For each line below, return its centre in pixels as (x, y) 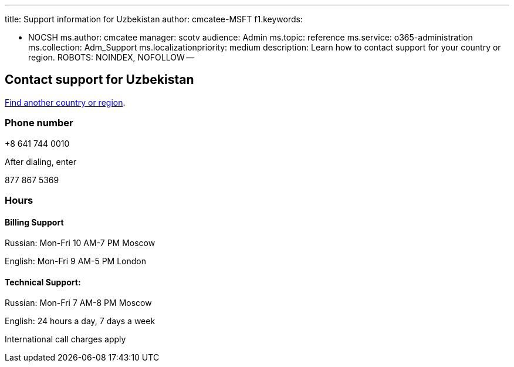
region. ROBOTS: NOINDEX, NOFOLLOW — (111, 57)
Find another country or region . (65, 102)
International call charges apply (65, 339)
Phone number (39, 123)
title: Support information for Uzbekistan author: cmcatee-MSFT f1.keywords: (154, 19)
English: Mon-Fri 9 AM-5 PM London (75, 261)
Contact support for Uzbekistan (99, 80)
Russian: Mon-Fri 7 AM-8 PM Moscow (78, 303)
